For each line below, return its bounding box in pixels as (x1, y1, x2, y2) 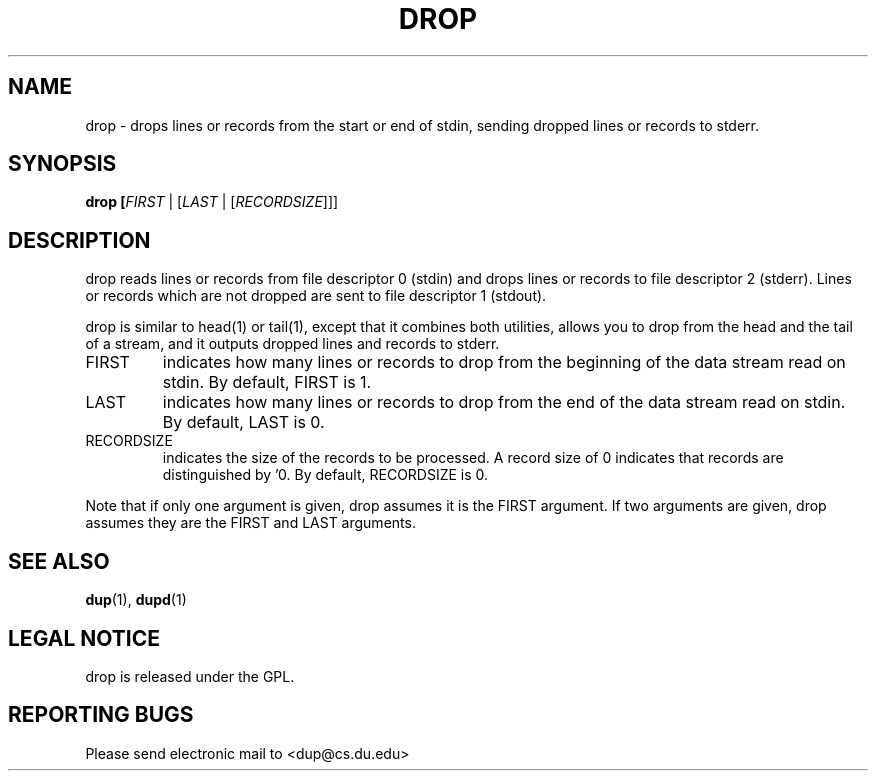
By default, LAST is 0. (162, 412, 325, 433)
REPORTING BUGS (8, 702, 194, 728)
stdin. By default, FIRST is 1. (162, 372, 372, 393)
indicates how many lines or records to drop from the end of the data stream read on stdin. (162, 392, 846, 413)
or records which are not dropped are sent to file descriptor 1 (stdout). (85, 287, 547, 305)
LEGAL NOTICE (8, 625, 160, 651)
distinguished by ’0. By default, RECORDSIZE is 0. (162, 466, 489, 484)
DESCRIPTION (8, 227, 151, 253)
